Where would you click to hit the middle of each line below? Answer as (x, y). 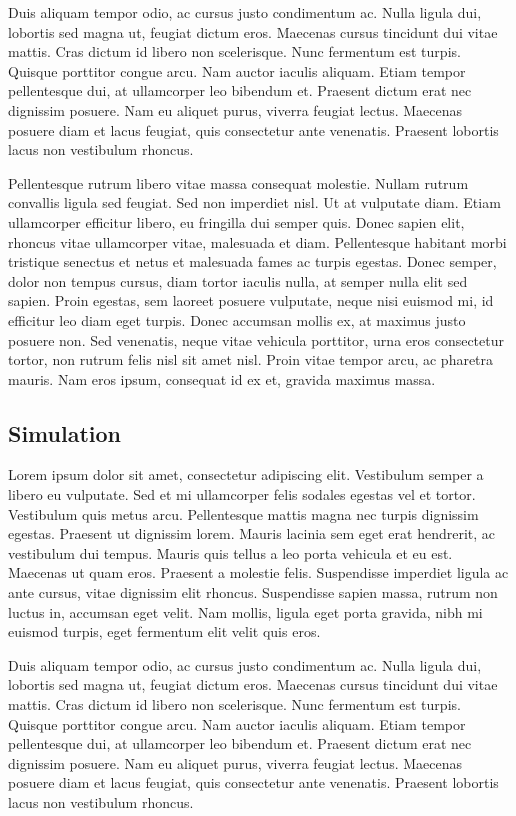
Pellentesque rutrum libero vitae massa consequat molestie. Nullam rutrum (238, 182)
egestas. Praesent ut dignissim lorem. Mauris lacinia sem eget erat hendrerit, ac (252, 533)
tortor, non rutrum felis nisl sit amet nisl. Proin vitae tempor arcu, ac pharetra (251, 359)
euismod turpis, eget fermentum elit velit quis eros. (164, 631)
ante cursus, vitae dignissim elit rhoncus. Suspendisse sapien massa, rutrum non (253, 592)
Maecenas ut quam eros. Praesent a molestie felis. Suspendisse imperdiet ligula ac (258, 572)
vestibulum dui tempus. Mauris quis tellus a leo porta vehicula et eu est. (230, 552)
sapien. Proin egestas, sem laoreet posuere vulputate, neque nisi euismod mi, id (251, 300)
